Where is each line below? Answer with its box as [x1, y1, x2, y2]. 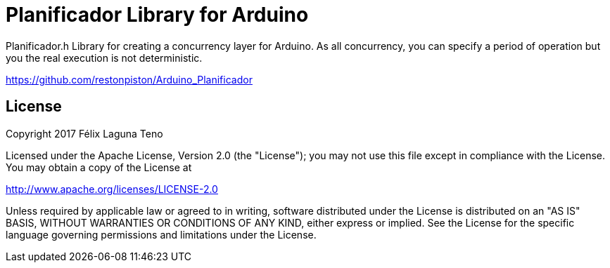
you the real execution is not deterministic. [6, 51, 203, 64]
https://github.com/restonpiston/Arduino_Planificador [6, 73, 253, 86]
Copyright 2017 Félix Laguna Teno [6, 127, 163, 140]
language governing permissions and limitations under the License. [6, 228, 317, 241]
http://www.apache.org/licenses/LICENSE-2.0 [6, 182, 218, 195]
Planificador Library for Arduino [6, 3, 309, 27]
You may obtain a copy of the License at [6, 161, 192, 173]
